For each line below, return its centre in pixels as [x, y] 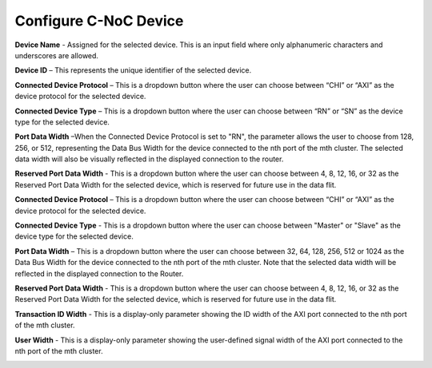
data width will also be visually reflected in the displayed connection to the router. [149, 159]
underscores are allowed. [57, 55]
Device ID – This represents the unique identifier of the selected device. [133, 70]
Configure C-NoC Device [99, 21]
